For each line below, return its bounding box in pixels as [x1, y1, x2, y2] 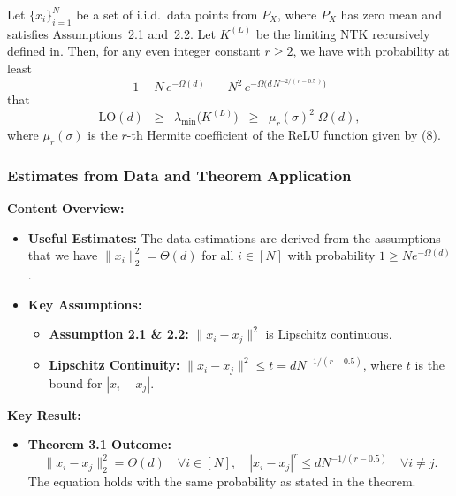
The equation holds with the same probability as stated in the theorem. [27, 472, 416, 491]
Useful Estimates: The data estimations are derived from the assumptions [27, 228, 441, 247]
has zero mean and [340, 5, 442, 23]
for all [201, 246, 234, 264]
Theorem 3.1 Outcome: [27, 435, 171, 454]
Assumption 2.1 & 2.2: [49, 324, 189, 343]
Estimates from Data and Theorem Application [7, 164, 352, 186]
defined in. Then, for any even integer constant [7, 42, 261, 60]
